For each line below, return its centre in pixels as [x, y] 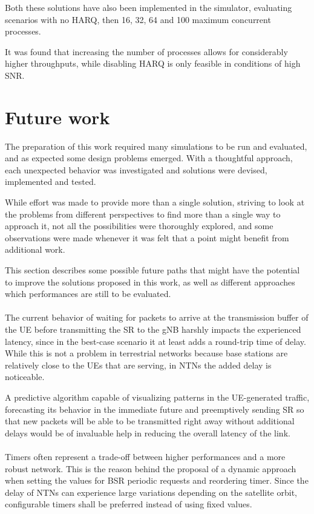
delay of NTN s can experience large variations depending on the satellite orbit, [151, 492]
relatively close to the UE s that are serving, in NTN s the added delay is [138, 365]
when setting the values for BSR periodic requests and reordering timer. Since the [157, 480]
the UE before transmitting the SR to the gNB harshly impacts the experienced [153, 329]
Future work [57, 117]
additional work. [35, 249]
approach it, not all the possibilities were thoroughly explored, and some [139, 226]
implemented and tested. [51, 182]
